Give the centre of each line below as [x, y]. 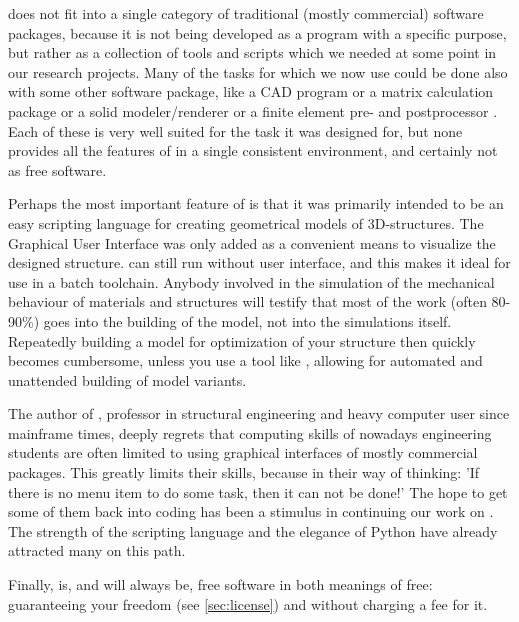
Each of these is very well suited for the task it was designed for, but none [235, 130]
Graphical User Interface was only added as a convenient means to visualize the [252, 242]
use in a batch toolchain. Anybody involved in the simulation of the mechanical [251, 281]
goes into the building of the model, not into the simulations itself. [247, 320]
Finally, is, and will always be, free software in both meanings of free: [220, 584]
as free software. [57, 169]
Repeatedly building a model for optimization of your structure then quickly [242, 340]
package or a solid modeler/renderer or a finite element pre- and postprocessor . [253, 110]
